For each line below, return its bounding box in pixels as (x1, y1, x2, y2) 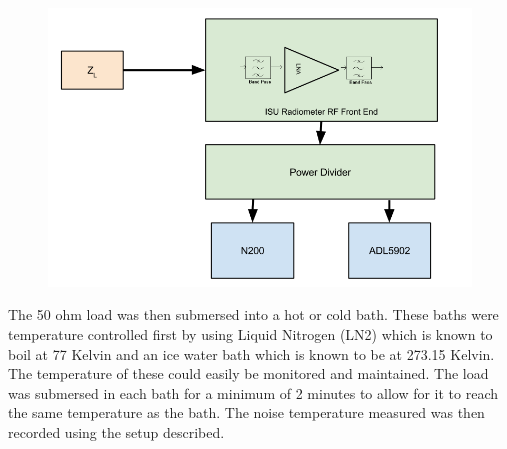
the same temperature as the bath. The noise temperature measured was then (8, 402, 485, 423)
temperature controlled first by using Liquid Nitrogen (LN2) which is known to (8, 323, 493, 344)
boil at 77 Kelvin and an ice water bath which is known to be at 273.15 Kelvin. (8, 343, 495, 364)
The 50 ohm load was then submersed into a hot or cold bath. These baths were (8, 304, 499, 325)
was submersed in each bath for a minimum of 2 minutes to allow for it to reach (8, 382, 499, 403)
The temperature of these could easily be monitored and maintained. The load (8, 363, 489, 384)
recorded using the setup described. (8, 421, 225, 442)
